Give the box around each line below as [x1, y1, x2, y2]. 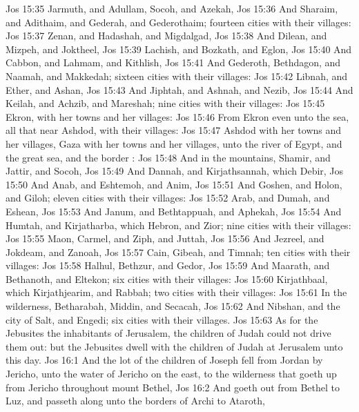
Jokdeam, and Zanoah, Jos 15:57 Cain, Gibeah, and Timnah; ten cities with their [6, 244, 351, 259]
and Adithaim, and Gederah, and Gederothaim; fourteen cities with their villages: [6, 14, 351, 29]
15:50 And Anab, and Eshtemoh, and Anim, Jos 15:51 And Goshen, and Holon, [6, 177, 342, 191]
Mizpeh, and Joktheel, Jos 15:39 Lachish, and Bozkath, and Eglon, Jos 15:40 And [6, 41, 352, 56]
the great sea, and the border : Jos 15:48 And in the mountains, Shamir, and [6, 150, 331, 164]
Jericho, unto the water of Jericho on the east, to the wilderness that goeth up [6, 366, 337, 381]
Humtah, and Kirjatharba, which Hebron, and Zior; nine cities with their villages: [6, 217, 351, 232]
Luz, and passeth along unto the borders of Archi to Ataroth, [6, 393, 265, 408]
